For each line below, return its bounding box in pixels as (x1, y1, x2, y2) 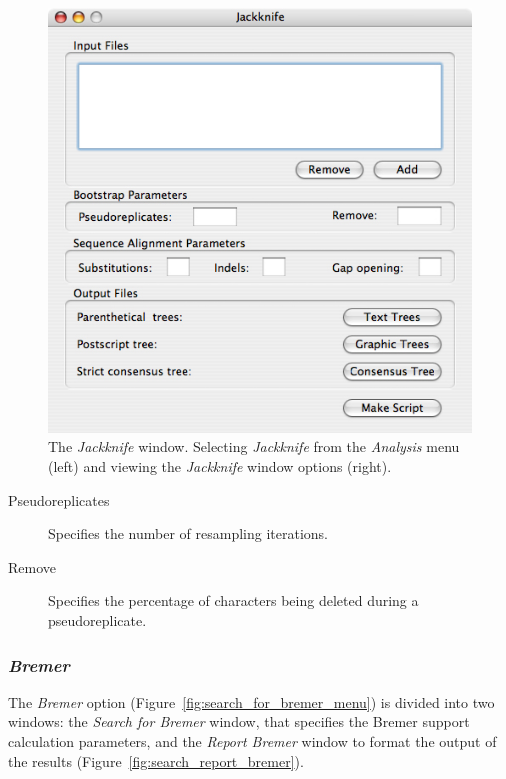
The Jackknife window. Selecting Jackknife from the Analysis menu (48, 436, 460, 457)
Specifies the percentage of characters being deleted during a (48, 590, 419, 611)
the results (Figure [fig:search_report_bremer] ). (8, 750, 304, 771)
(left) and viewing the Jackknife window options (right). (48, 456, 392, 477)
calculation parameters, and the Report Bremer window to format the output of (8, 731, 497, 751)
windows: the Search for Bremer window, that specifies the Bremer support (8, 711, 470, 732)
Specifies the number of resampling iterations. (48, 523, 328, 544)
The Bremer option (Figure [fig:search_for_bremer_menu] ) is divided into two (8, 691, 495, 712)
